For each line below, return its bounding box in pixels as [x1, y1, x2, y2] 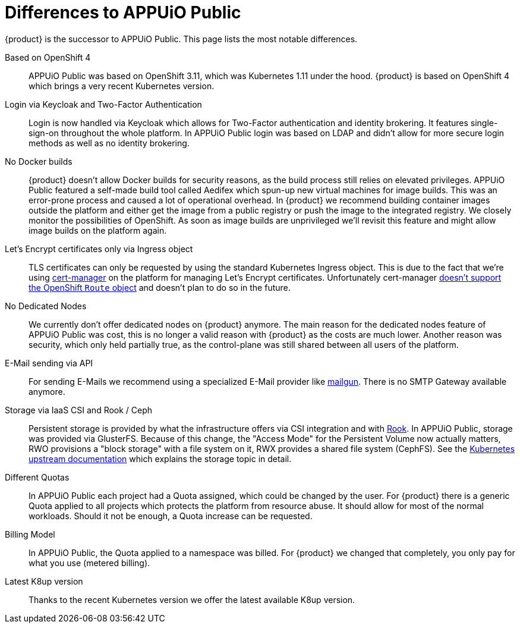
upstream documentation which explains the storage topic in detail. [29, 453, 292, 464]
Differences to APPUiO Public [5, 2, 241, 23]
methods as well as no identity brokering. [29, 137, 190, 148]
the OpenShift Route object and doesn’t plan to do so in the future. [29, 282, 291, 293]
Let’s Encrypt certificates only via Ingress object [5, 243, 193, 254]
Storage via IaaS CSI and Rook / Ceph [5, 404, 153, 415]
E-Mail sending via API [5, 357, 93, 368]
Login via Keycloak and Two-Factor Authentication [5, 99, 202, 109]
